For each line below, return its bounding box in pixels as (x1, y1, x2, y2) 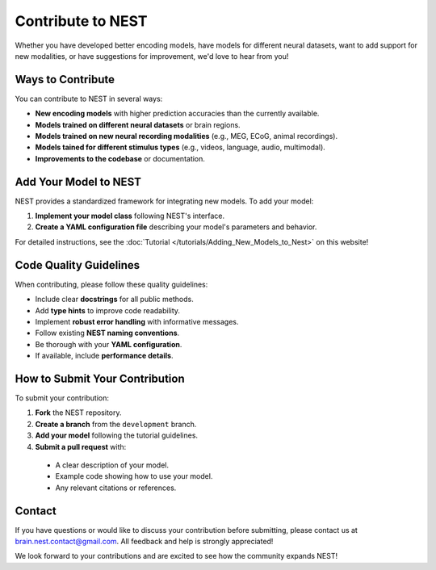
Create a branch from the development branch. (35, 419, 197, 429)
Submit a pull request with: (35, 442, 127, 451)
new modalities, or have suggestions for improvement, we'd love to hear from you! (15, 51, 289, 61)
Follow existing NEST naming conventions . (35, 328, 180, 338)
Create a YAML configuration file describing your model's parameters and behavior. (35, 222, 317, 232)
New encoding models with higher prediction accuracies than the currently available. (35, 109, 320, 119)
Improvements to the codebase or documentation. (35, 153, 206, 163)
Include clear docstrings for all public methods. (35, 295, 194, 304)
